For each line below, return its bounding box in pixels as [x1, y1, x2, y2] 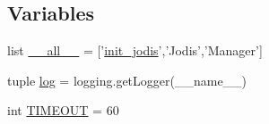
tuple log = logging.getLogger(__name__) [7, 70, 247, 89]
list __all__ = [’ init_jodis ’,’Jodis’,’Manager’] [7, 41, 263, 60]
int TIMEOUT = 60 [7, 101, 119, 120]
